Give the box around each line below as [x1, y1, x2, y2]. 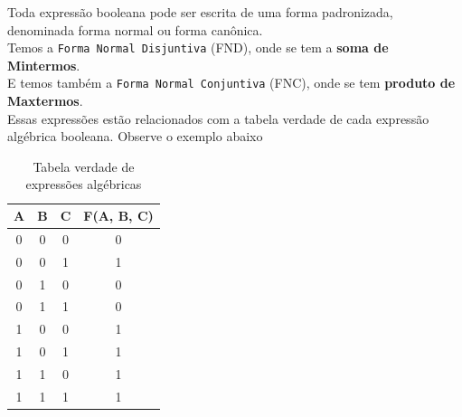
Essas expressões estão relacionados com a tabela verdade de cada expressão [7, 109, 429, 128]
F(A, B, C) [83, 206, 154, 225]
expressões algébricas [25, 175, 142, 194]
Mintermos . [7, 55, 80, 74]
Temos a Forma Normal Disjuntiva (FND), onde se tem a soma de [7, 38, 389, 57]
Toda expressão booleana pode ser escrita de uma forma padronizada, [7, 3, 393, 21]
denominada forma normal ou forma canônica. [7, 20, 263, 39]
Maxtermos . [7, 91, 83, 110]
